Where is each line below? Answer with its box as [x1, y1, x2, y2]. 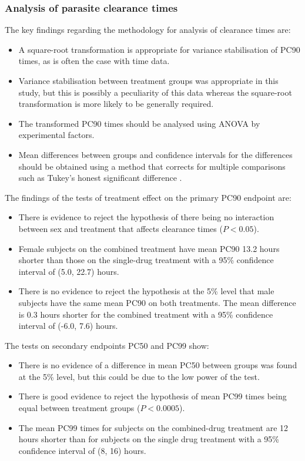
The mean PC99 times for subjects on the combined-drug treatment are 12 [18, 421, 289, 433]
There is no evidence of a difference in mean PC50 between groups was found [18, 359, 297, 371]
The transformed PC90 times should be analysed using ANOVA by [18, 117, 260, 129]
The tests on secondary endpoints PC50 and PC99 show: [5, 339, 209, 351]
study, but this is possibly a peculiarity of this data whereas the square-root [18, 86, 292, 98]
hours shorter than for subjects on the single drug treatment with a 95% [18, 433, 279, 445]
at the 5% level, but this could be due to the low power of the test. [18, 370, 260, 382]
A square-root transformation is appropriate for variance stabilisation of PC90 [18, 43, 300, 55]
